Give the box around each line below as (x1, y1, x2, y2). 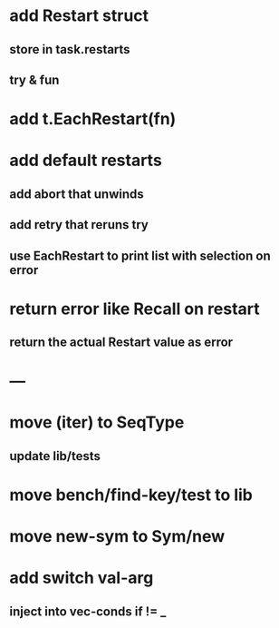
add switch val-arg (9, 568, 154, 588)
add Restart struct (9, 5, 149, 26)
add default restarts (9, 151, 163, 171)
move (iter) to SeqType (9, 412, 185, 433)
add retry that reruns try (9, 217, 149, 232)
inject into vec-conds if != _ (9, 603, 167, 619)
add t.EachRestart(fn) (9, 109, 177, 130)
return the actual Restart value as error (9, 335, 234, 350)
